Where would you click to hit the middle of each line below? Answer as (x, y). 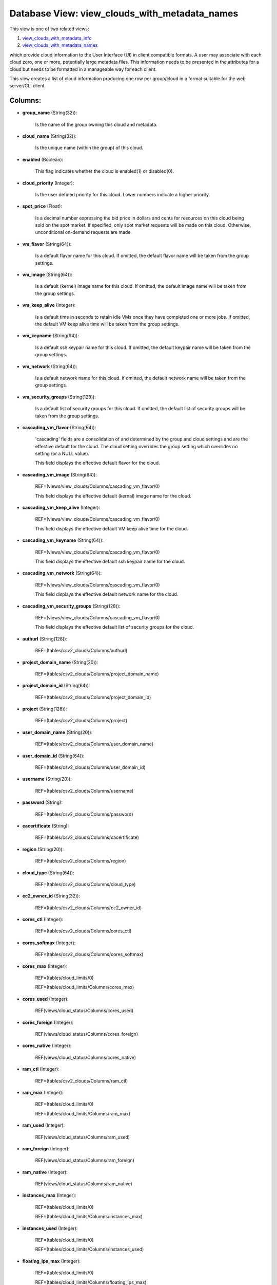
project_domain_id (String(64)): (56, 686)
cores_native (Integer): (47, 1045)
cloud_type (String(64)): (48, 873)
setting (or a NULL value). (62, 454)
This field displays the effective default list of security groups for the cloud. (115, 627)
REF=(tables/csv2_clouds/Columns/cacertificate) (87, 837)
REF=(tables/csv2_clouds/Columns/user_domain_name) (94, 744)
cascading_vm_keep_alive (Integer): (61, 508)
